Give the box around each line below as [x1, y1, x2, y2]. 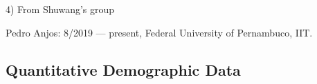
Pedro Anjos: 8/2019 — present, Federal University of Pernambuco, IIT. [6, 25, 313, 39]
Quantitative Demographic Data [6, 59, 241, 80]
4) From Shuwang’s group [6, 2, 115, 16]
